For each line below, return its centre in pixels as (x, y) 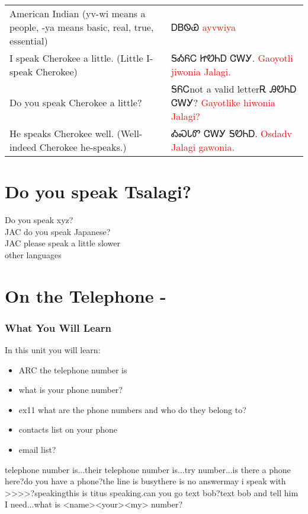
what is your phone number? (70, 390)
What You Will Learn (58, 327)
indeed (23, 147)
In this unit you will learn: (53, 350)
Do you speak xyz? (39, 220)
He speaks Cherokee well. (62, 133)
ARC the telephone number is (73, 369)
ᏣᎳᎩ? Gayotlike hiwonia (223, 102)
